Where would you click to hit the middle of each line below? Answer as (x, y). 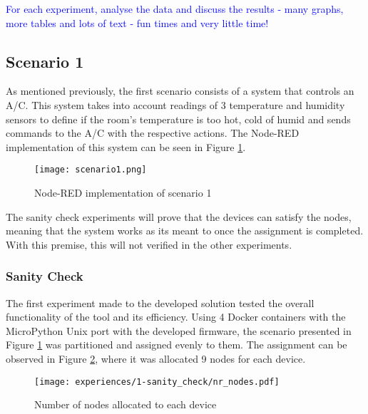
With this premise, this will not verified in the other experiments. (149, 244)
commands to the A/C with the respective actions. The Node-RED (153, 133)
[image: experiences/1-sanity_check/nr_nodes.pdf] (157, 382)
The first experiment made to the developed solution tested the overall (160, 302)
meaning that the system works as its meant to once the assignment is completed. (185, 231)
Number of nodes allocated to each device (126, 404)
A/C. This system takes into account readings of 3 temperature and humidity (175, 104)
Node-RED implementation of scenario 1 (123, 193)
